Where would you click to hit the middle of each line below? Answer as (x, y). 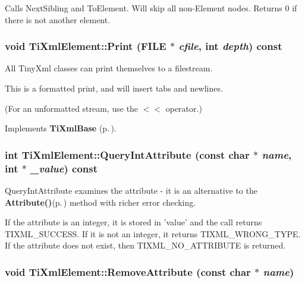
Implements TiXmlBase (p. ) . (61, 128)
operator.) (184, 108)
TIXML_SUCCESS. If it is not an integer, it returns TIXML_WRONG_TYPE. (153, 233)
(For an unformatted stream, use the (72, 108)
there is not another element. (58, 19)
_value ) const (64, 168)
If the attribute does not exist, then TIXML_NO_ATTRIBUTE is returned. (145, 245)
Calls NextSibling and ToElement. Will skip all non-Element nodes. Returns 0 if (151, 8)
